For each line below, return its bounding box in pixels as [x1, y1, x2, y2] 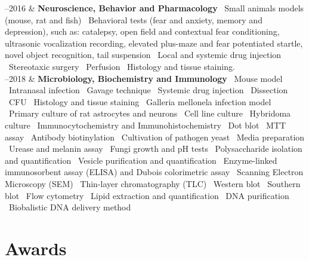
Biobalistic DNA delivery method [8, 201, 131, 213]
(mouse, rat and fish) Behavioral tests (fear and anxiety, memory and [5, 13, 262, 26]
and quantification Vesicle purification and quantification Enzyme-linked [5, 154, 277, 166]
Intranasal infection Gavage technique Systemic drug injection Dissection [8, 84, 288, 96]
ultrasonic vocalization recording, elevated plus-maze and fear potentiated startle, [5, 36, 303, 49]
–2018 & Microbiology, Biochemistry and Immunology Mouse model [5, 72, 283, 84]
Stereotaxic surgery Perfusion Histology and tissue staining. [8, 60, 235, 72]
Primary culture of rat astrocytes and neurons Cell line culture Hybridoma [8, 107, 291, 120]
